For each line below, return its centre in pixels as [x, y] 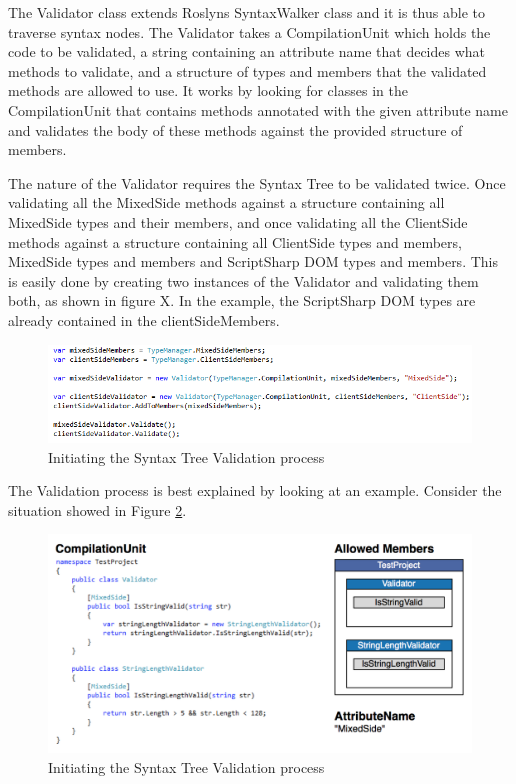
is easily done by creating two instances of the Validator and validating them [243, 280]
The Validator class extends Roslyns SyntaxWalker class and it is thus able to [246, 12]
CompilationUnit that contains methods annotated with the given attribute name [258, 109]
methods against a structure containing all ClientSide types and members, [235, 241]
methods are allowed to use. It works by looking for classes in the [208, 90]
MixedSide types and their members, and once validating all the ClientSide [238, 221]
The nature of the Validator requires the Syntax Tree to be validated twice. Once [257, 182]
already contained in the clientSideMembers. [144, 319]
